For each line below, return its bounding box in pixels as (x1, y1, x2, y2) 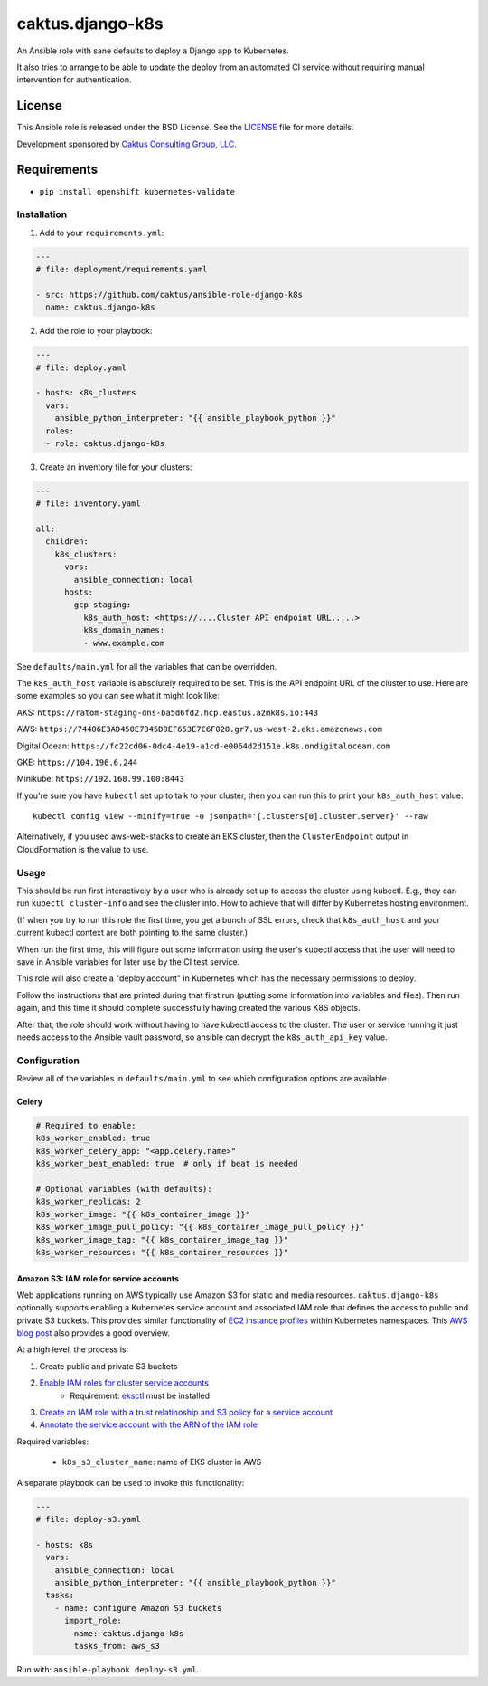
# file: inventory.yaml (35, 499, 142, 509)
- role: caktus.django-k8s (45, 438, 165, 448)
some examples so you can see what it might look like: (16, 691, 221, 701)
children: (45, 537, 89, 547)
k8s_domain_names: (82, 625, 165, 635)
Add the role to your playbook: (39, 326, 153, 337)
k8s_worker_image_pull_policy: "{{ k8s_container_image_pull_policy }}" (35, 1222, 365, 1233)
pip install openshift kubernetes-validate (39, 186, 235, 196)
